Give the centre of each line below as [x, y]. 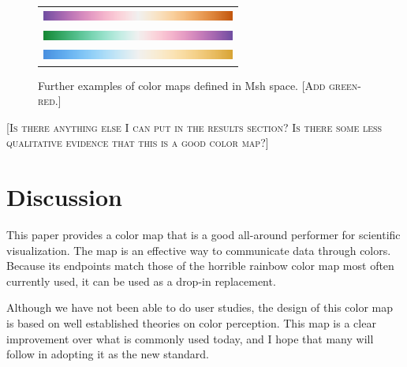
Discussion [64, 197]
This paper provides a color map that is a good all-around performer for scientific [203, 235]
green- [345, 85]
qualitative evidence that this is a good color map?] [138, 142]
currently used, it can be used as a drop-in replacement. [141, 281]
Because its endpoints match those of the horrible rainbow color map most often [200, 266]
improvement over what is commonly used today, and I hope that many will [190, 338]
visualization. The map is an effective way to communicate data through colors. [199, 250]
